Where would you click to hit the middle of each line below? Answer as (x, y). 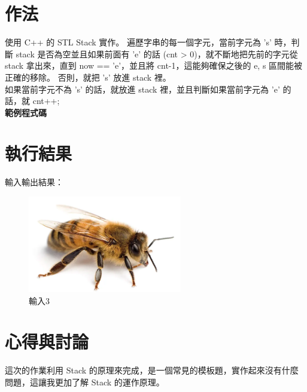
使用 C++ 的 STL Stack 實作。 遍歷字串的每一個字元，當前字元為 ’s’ (138, 42)
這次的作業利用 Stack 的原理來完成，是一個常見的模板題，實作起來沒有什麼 (152, 370)
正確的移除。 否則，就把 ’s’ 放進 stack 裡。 (88, 77)
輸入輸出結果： (34, 182)
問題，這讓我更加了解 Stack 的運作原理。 (85, 382)
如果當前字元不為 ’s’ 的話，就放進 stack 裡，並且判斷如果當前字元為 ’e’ (142, 89)
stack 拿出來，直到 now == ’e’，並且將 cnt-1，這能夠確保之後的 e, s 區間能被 (154, 65)
